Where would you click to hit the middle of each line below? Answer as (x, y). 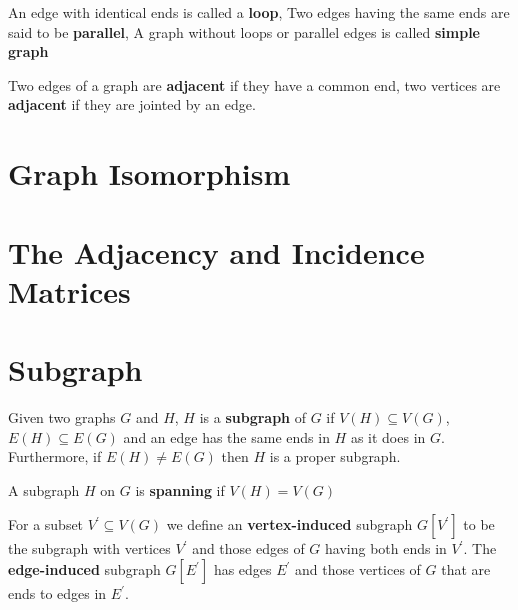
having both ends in (386, 548)
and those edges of (248, 548)
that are (466, 569)
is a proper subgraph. (335, 456)
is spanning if (180, 489)
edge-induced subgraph (84, 569)
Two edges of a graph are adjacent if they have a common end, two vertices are (254, 84)
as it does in (388, 436)
